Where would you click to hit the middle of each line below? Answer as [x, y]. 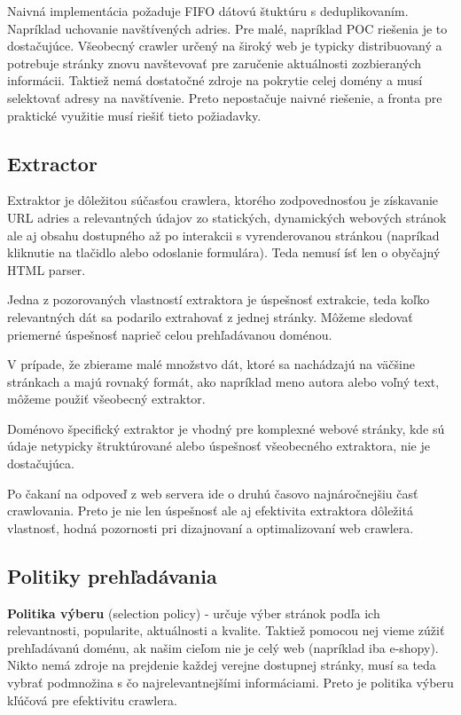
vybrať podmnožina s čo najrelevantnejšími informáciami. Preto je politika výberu [230, 683]
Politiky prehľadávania [112, 575]
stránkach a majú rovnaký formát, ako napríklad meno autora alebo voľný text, [223, 381]
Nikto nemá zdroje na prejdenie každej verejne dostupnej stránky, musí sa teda [222, 665]
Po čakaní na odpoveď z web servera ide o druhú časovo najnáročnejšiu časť [213, 493]
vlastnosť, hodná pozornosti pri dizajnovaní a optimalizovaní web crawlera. [211, 527]
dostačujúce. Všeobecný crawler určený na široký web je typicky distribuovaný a [225, 46]
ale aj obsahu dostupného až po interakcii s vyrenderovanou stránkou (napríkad [223, 235]
